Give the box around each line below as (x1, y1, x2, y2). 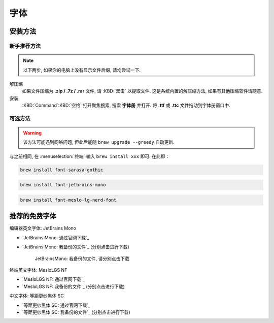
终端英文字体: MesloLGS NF (9, 267, 67, 273)
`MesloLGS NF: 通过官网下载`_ (22, 276, 85, 282)
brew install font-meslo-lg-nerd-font (20, 197, 117, 203)
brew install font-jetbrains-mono (20, 182, 106, 188)
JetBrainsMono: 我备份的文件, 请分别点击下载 (35, 255, 129, 262)
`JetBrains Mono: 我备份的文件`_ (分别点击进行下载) (22, 244, 129, 250)
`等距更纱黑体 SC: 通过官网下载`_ (22, 302, 91, 308)
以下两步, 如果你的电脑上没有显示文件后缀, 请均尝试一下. (23, 67, 141, 73)
